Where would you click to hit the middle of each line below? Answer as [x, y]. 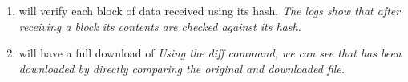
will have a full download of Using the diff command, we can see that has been [210, 53]
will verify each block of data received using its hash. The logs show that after [210, 10]
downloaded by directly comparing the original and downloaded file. [182, 68]
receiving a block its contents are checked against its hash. [160, 26]
